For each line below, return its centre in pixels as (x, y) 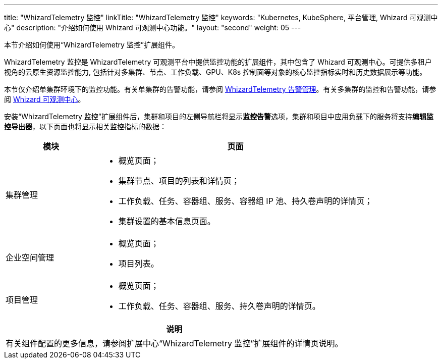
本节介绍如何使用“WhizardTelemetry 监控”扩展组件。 (92, 45)
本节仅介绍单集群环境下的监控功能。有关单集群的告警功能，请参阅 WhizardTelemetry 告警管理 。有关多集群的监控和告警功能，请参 (220, 89)
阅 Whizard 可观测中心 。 (45, 99)
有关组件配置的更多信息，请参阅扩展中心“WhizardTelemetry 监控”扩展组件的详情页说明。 (174, 343)
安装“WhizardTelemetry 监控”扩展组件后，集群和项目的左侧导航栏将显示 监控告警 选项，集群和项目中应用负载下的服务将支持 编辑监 (219, 116)
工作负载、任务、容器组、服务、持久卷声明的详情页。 (219, 306)
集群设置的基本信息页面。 (167, 221)
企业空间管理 (30, 257)
